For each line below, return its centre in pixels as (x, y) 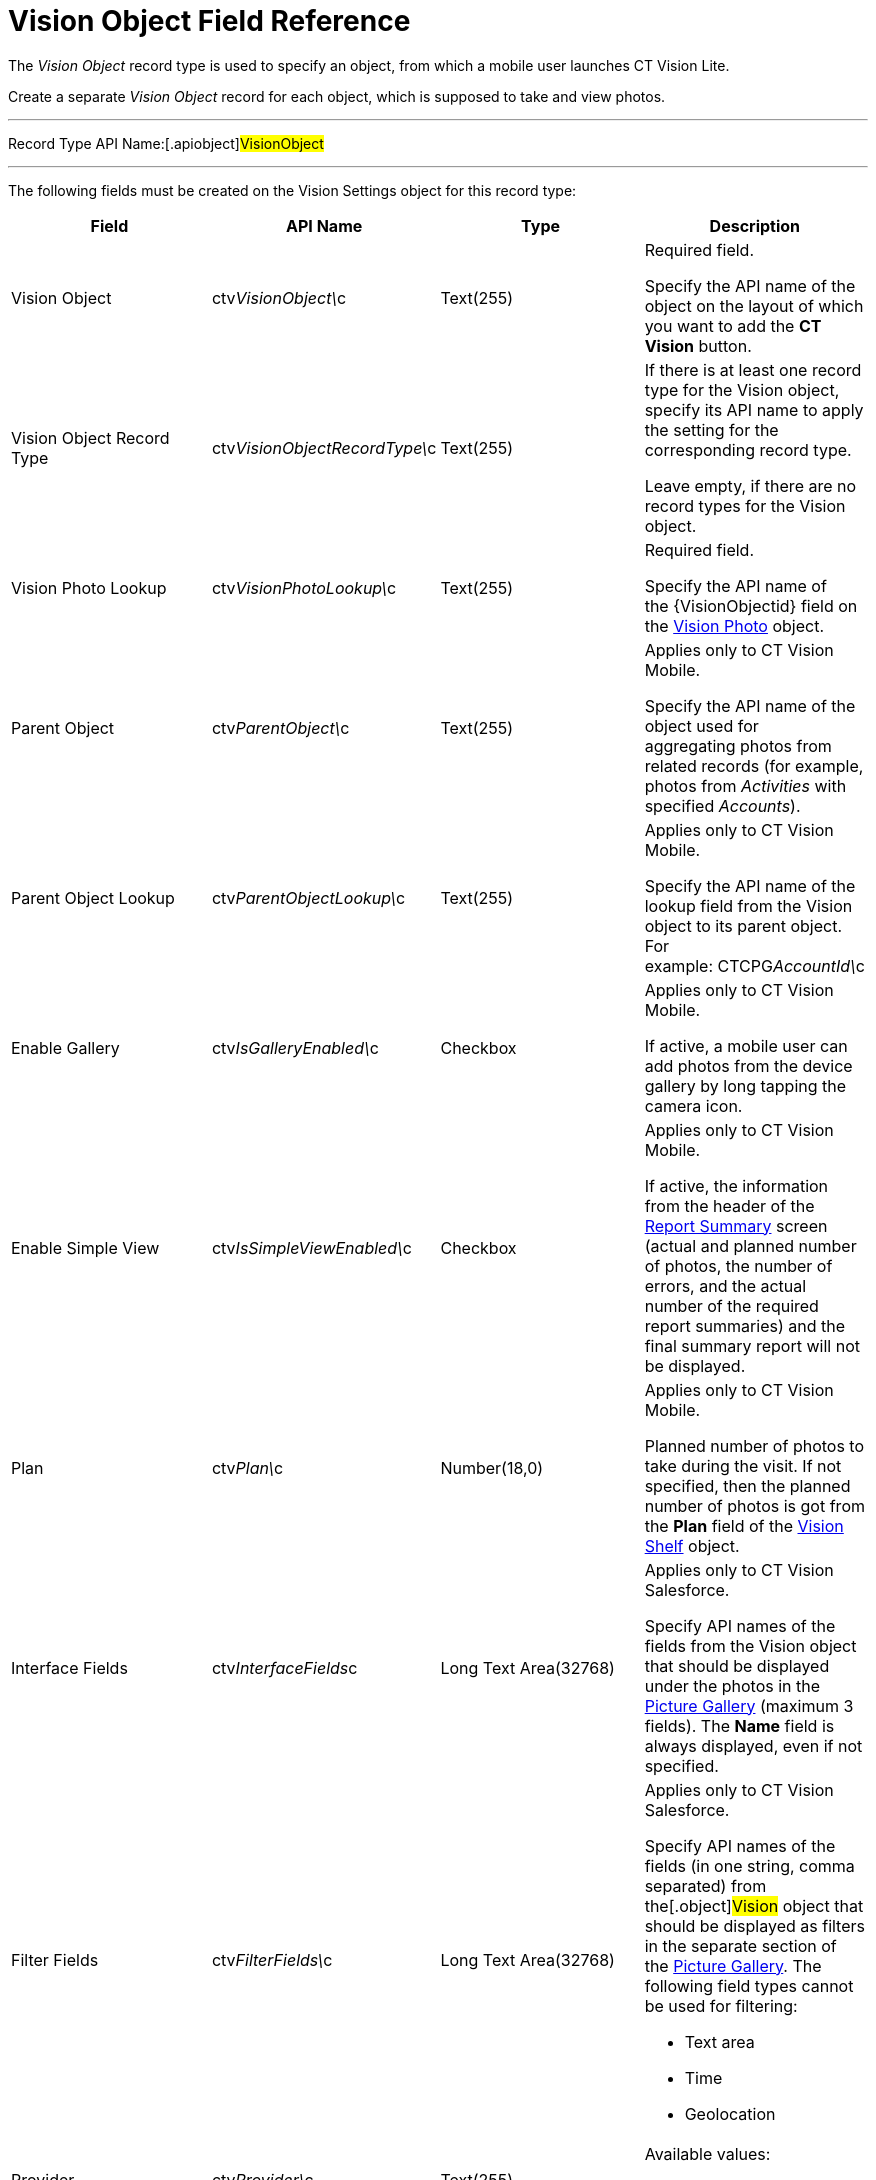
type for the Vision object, (742, 389)
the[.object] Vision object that (754, 1905)
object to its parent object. (743, 925)
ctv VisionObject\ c (279, 297)
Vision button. (698, 345)
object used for (701, 725)
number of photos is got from (754, 1505)
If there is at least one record (753, 369)
